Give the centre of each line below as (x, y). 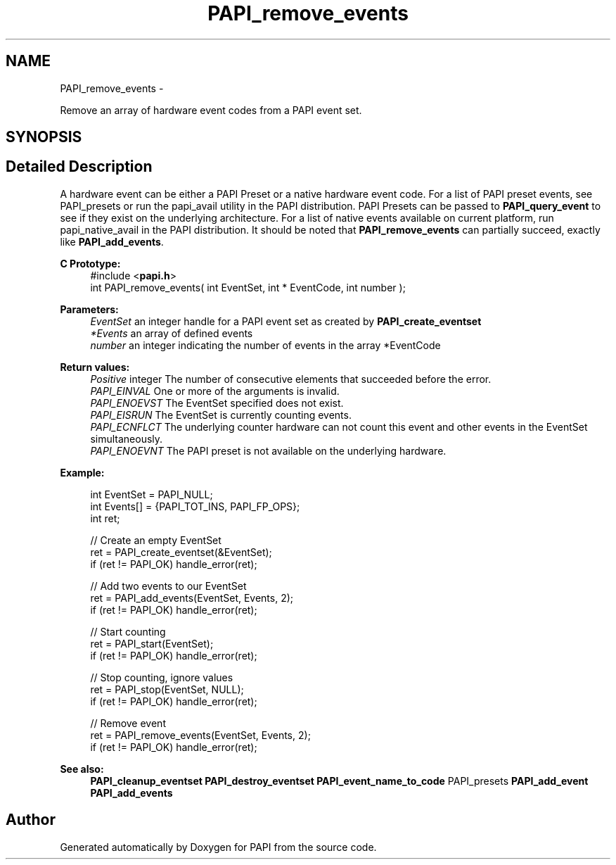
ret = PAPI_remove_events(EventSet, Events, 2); (200, 735)
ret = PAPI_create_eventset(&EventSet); (181, 552)
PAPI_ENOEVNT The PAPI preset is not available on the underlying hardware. (268, 450)
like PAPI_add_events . (112, 241)
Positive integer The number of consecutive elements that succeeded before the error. (291, 379)
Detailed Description (79, 167)
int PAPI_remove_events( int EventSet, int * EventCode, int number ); (248, 287)
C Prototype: (90, 263)
